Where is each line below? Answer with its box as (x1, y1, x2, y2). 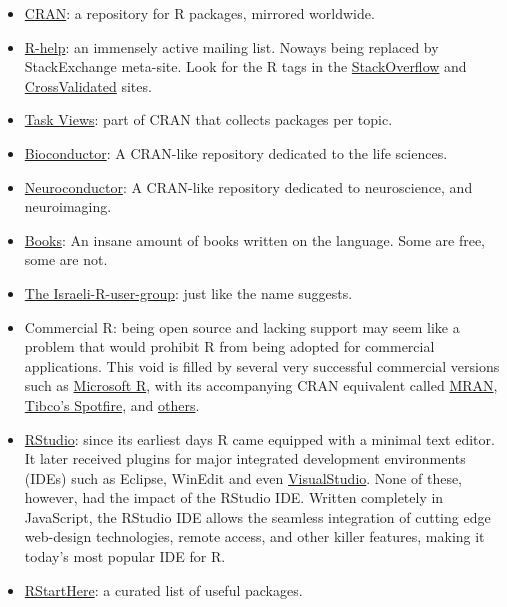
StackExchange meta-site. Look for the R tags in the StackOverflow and (24, 56, 467, 77)
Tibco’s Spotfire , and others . (24, 394, 200, 415)
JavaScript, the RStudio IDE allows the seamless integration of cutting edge (24, 506, 491, 527)
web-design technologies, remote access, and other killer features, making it (24, 526, 485, 547)
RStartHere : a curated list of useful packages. (24, 579, 303, 600)
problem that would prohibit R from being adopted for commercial (24, 336, 435, 357)
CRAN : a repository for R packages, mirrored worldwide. (24, 3, 375, 23)
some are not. (24, 249, 108, 270)
